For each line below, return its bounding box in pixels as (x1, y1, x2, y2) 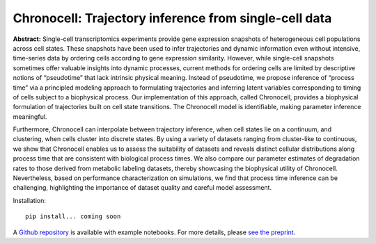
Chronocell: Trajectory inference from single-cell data (13, 10, 332, 26)
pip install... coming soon (25, 213, 121, 220)
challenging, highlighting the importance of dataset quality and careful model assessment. (13, 184, 272, 192)
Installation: (13, 196, 47, 204)
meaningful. (13, 112, 47, 121)
